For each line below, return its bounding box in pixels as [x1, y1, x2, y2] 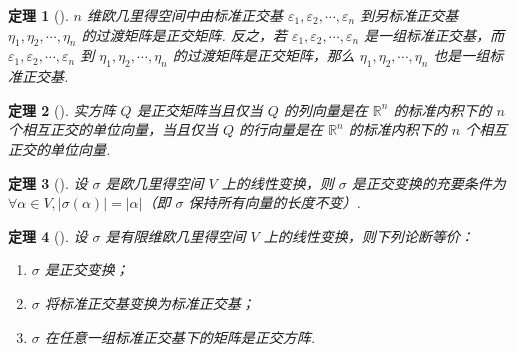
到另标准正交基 [360, 5, 459, 25]
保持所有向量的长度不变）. [188, 192, 361, 213]
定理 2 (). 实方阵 [8, 99, 116, 120]
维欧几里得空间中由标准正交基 [86, 5, 283, 25]
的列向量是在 [283, 99, 368, 120]
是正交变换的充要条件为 [351, 172, 506, 193]
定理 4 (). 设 [8, 225, 88, 246]
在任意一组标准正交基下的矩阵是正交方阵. [44, 326, 316, 347]
